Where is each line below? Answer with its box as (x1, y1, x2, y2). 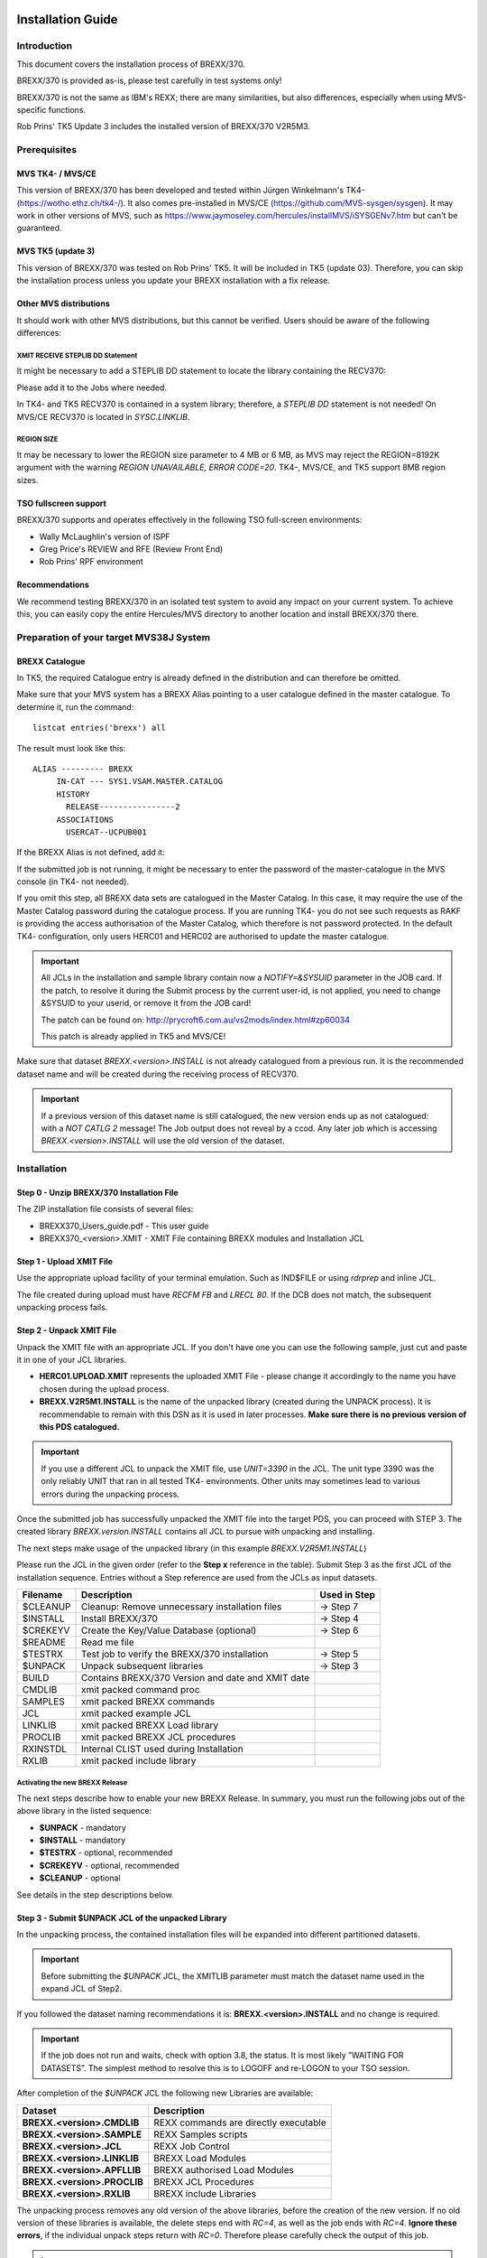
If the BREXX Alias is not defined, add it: (16, 847, 166, 858)
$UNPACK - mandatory (39, 1822, 126, 1833)
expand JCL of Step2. (41, 1983, 123, 1994)
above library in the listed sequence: (16, 1805, 152, 1816)
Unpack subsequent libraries (81, 1659, 204, 1672)
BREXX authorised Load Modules (153, 2163, 295, 2176)
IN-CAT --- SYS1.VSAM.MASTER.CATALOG (56, 777, 224, 787)
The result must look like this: (16, 742, 126, 753)
